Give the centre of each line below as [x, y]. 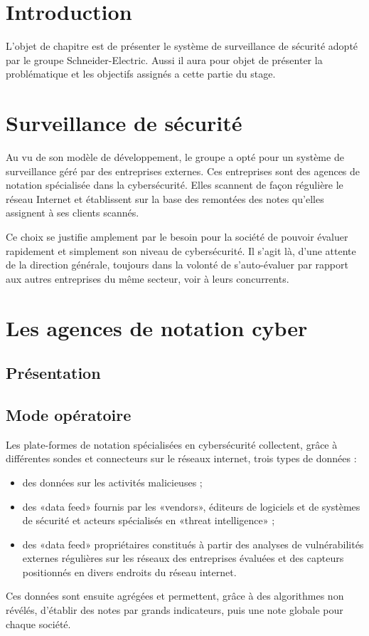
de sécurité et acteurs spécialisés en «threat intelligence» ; [149, 520]
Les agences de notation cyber [157, 327]
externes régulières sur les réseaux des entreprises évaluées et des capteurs [183, 558]
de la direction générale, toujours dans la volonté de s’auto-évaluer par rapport [177, 265]
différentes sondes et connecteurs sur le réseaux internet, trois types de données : [181, 458]
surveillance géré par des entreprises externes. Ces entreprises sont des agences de [183, 171]
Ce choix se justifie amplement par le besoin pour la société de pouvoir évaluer [177, 236]
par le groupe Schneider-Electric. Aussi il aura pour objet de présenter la [164, 59]
